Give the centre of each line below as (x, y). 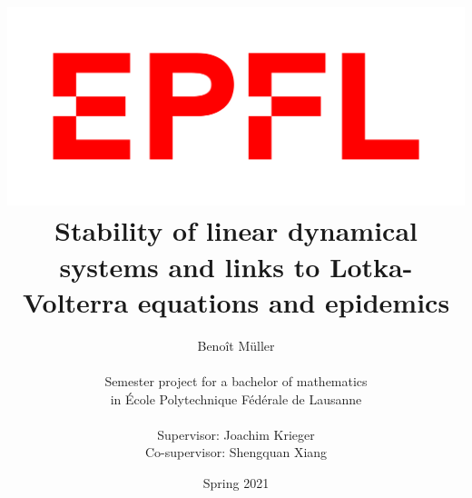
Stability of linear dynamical (236, 230)
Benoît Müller (236, 345)
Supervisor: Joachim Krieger (236, 434)
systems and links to (190, 266)
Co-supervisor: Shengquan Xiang (236, 452)
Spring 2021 (236, 482)
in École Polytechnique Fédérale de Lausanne (236, 398)
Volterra (75, 301)
